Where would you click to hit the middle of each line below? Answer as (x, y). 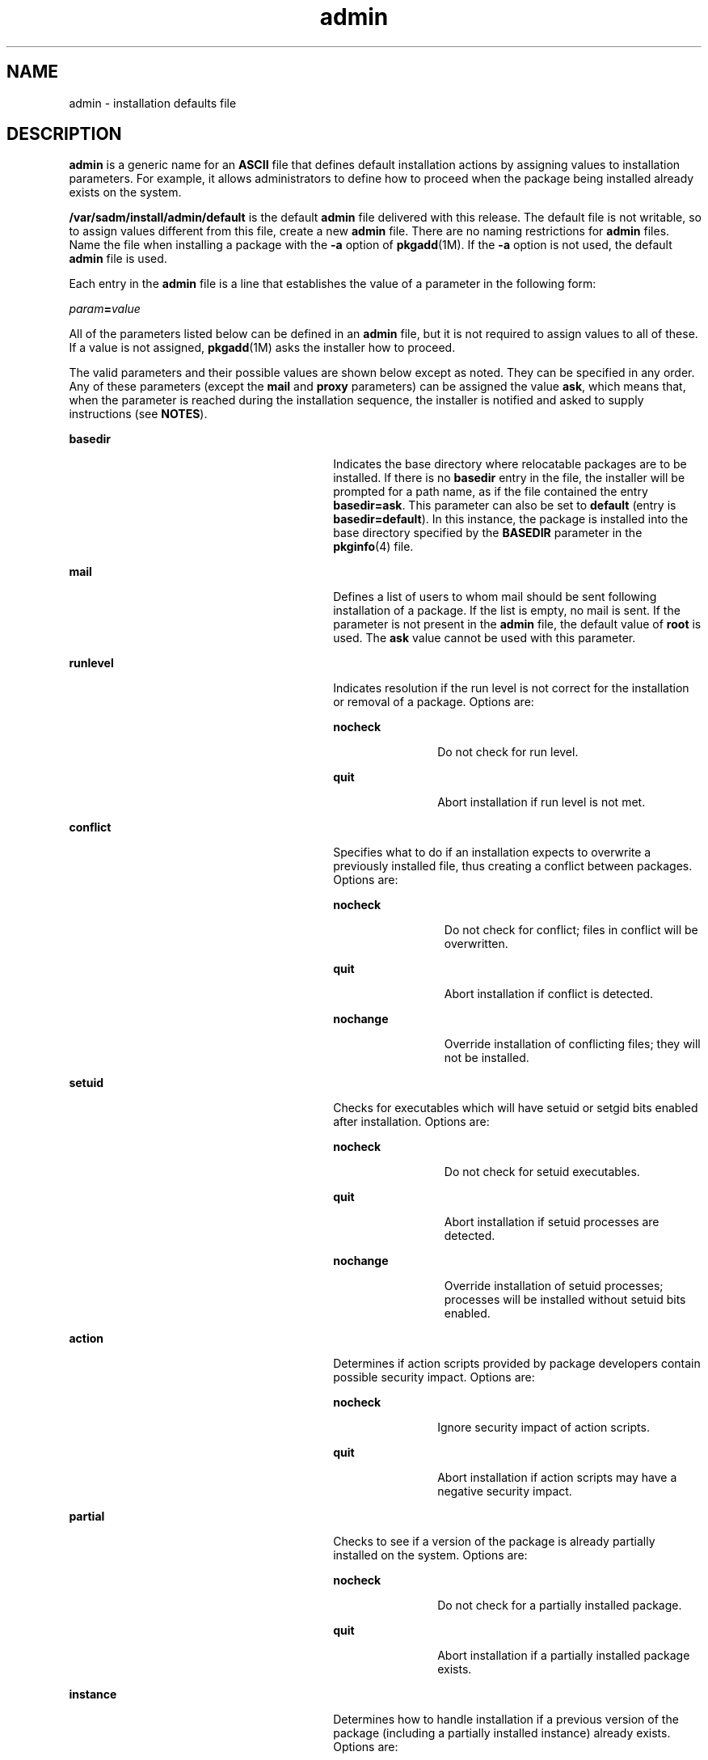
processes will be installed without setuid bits (565, 1300)
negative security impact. (505, 1491)
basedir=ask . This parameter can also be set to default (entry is (505, 506)
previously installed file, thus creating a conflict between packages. (513, 866)
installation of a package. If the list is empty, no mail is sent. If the (507, 611)
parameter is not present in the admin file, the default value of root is (517, 624)
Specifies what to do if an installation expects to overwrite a (492, 852)
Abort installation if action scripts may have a (557, 1478)
